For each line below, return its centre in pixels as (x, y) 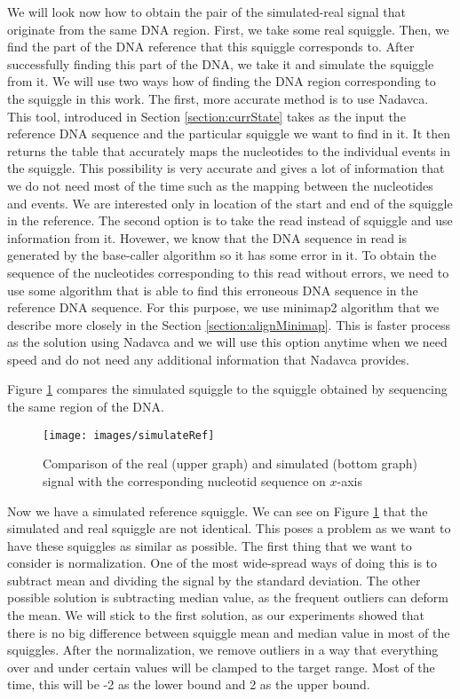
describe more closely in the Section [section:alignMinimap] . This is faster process (229, 324)
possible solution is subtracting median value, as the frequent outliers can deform (228, 597)
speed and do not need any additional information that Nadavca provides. (208, 359)
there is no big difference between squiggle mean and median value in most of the (229, 632)
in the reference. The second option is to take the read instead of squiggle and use (230, 220)
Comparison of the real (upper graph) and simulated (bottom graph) (230, 463)
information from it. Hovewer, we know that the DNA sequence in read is (207, 237)
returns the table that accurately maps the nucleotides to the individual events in (229, 150)
